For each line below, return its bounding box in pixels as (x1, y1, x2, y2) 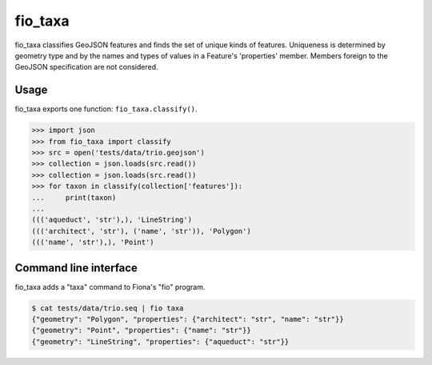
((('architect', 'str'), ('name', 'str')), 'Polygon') (31, 227, 251, 235)
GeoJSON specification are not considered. (14, 62, 158, 72)
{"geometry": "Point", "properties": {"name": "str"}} (31, 326, 251, 335)
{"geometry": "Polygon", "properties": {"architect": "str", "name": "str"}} (31, 315, 344, 323)
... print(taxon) (31, 193, 117, 202)
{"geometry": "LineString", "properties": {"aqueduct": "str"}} (31, 337, 290, 346)
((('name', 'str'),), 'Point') (31, 238, 155, 247)
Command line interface (14, 261, 138, 275)
